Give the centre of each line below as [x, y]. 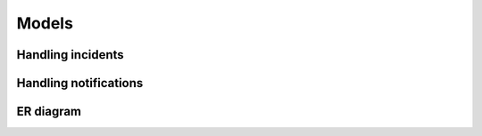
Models [45, 23]
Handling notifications [80, 83]
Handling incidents [70, 55]
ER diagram [49, 112]
